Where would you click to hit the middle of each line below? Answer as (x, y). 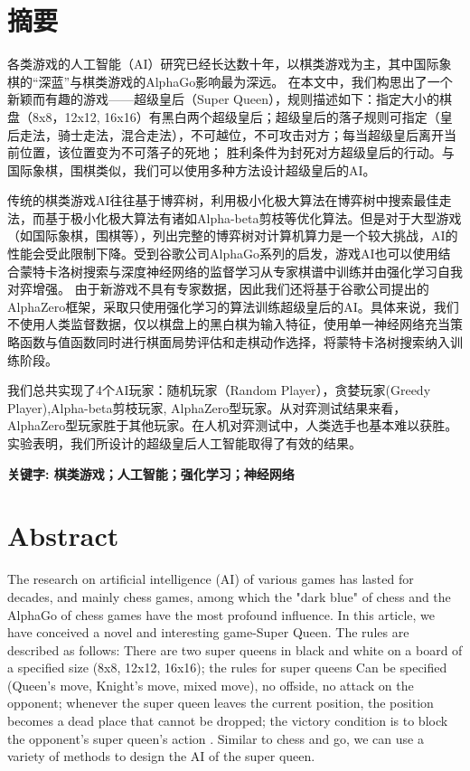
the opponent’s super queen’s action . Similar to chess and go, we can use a (216, 738)
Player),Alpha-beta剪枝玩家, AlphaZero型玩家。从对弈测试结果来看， (207, 407)
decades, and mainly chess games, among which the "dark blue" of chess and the (229, 596)
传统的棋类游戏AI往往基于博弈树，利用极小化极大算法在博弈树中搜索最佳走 (230, 200)
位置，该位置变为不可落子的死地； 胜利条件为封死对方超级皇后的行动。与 (237, 152)
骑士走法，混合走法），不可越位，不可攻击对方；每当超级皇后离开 (250, 134)
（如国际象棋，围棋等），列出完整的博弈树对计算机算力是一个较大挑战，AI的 (233, 235)
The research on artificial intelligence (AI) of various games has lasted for (211, 579)
